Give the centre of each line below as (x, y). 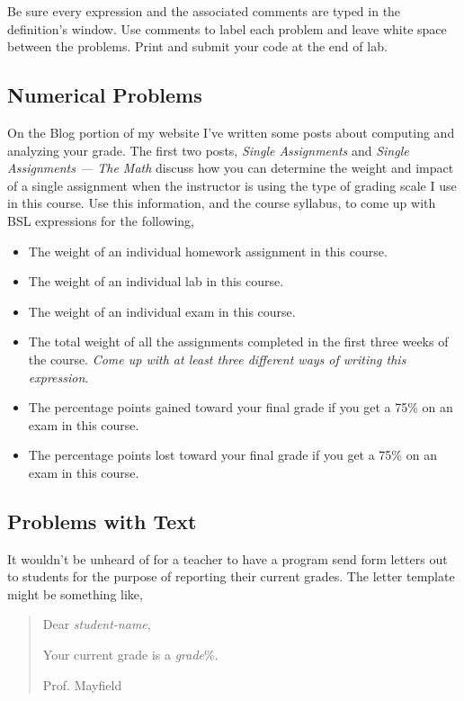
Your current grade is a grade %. (130, 655)
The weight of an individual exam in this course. (162, 311)
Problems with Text (102, 521)
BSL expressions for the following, (101, 220)
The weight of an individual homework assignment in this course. (208, 251)
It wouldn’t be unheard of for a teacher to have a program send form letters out (228, 558)
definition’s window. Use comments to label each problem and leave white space (227, 28)
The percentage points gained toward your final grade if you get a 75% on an (241, 407)
